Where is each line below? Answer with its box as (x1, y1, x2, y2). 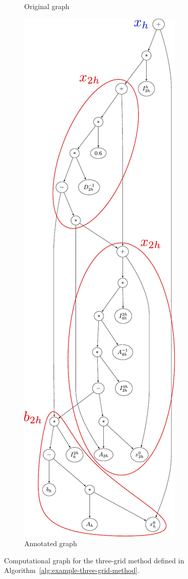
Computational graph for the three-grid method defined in (4, 555, 184, 565)
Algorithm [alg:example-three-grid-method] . (4, 565, 140, 575)
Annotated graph (24, 538, 77, 549)
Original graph (24, 1, 70, 11)
